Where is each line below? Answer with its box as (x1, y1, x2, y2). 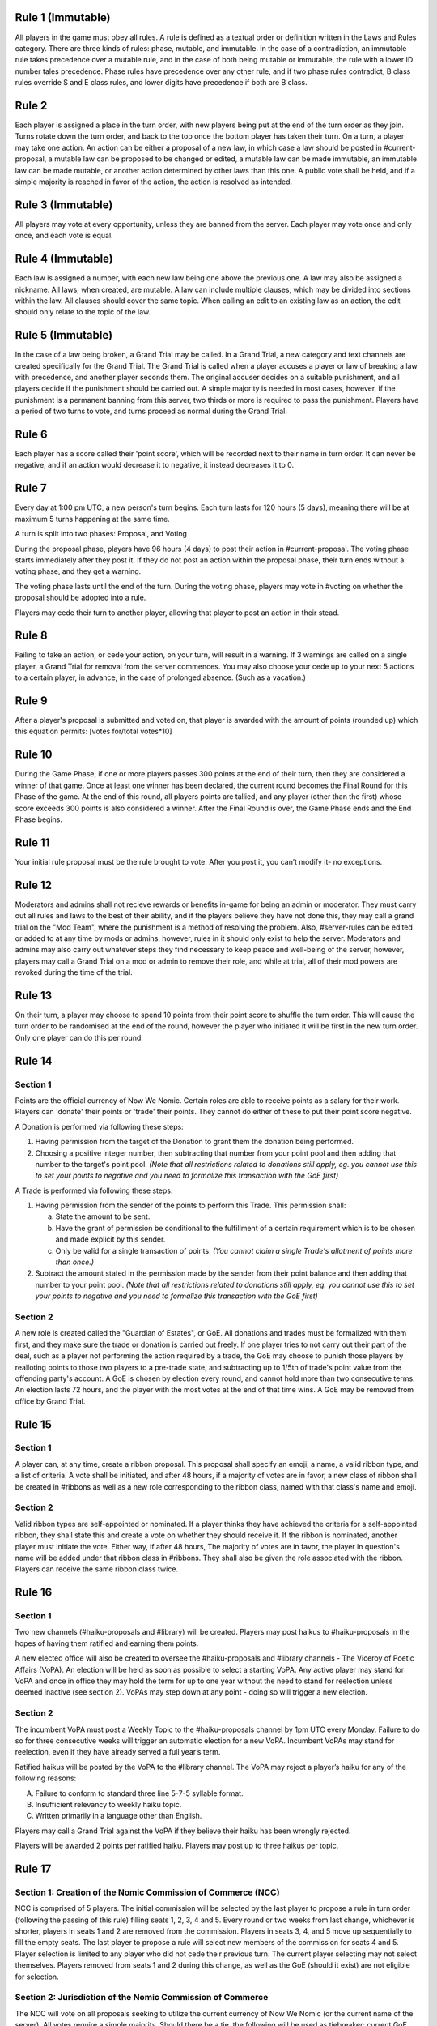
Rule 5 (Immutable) (15, 328, 113, 342)
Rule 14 (15, 1054, 53, 1067)
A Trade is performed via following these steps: (15, 1186, 173, 1195)
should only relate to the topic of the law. (15, 307, 151, 317)
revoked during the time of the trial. (15, 968, 133, 977)
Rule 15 (15, 1417, 53, 1431)
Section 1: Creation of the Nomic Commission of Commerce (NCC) (15, 1887, 280, 1898)
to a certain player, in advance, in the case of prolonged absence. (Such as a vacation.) (15, 673, 307, 682)
